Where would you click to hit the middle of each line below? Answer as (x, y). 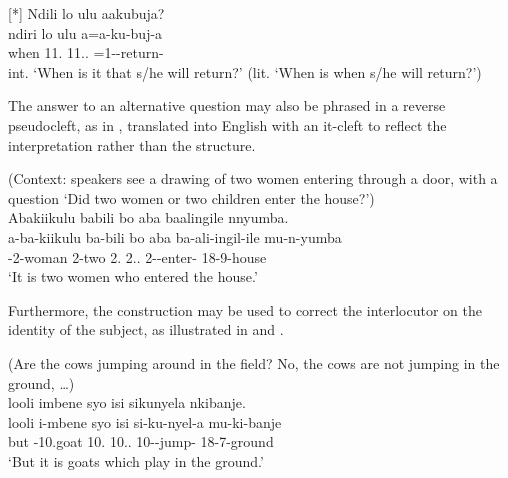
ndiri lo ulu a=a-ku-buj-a (85, 32)
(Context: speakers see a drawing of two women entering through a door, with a (253, 178)
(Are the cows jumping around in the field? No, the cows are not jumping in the (254, 362)
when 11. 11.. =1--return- (86, 52)
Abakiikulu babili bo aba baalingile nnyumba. (148, 217)
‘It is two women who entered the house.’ (133, 276)
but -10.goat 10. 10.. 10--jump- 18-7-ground (141, 441)
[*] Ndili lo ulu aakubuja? (86, 13)
